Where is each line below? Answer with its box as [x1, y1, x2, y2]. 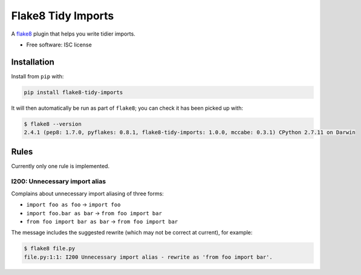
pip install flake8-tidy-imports [24, 89, 123, 96]
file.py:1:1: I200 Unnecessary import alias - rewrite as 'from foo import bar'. [24, 253, 273, 261]
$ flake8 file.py [24, 245, 76, 252]
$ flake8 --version [24, 121, 82, 127]
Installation [11, 57, 54, 67]
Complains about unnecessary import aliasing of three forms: [11, 190, 164, 197]
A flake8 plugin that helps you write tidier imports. [11, 30, 135, 37]
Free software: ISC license [26, 41, 92, 48]
